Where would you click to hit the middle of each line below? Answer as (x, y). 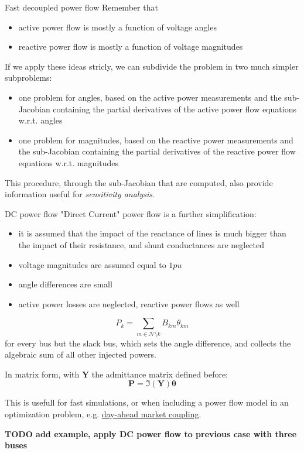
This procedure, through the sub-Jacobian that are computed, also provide (139, 182)
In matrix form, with (42, 374)
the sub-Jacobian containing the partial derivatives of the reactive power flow (157, 151)
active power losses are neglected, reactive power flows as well (129, 303)
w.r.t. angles (40, 120)
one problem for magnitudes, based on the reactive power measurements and (156, 140)
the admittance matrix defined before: (160, 374)
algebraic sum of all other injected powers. (81, 354)
